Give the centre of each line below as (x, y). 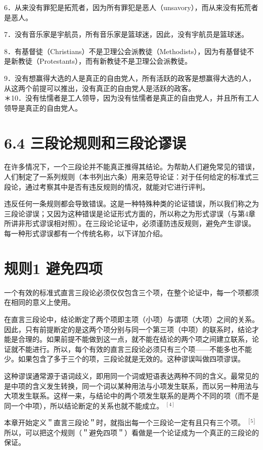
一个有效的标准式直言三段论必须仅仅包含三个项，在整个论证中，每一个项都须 (131, 292)
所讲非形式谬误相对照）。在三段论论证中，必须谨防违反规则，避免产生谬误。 (130, 223)
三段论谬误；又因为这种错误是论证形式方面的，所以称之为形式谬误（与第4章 (130, 213)
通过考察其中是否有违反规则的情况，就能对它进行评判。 (117, 186)
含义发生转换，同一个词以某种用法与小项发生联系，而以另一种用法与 (145, 386)
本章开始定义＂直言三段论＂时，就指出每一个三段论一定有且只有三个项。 (124, 422)
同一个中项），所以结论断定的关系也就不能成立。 (84, 405)
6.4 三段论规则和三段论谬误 (95, 142)
